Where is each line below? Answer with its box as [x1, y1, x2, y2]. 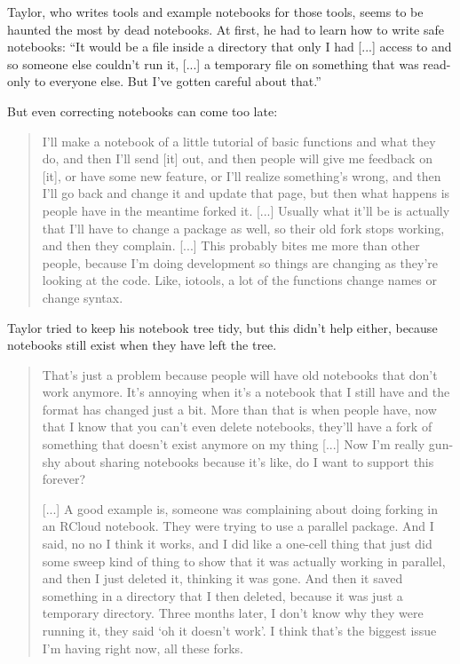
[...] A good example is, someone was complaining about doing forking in [42, 499, 438, 518]
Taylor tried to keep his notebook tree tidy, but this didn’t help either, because [7, 318, 438, 336]
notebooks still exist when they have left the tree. [7, 336, 277, 354]
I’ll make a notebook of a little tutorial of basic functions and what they [42, 131, 436, 150]
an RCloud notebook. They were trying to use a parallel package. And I [42, 517, 434, 535]
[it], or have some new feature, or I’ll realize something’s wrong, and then [42, 166, 441, 185]
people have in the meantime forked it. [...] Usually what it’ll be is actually [42, 201, 450, 219]
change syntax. [42, 288, 123, 306]
